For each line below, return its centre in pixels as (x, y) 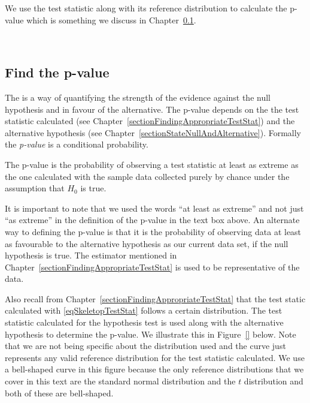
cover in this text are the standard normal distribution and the (120, 381)
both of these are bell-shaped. (59, 393)
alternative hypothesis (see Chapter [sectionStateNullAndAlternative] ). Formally (153, 132)
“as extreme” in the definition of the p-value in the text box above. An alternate (152, 220)
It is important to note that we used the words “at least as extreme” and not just (154, 208)
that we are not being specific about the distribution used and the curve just (145, 346)
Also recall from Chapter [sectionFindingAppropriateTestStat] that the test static (155, 298)
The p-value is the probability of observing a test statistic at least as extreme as (152, 164)
